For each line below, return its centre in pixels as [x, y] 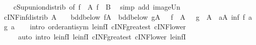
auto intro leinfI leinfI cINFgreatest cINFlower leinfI [102, 36]
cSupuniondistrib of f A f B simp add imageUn [97, 7]
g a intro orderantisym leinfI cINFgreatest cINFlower [95, 27]
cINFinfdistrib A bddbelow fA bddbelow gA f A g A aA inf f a [128, 16]
